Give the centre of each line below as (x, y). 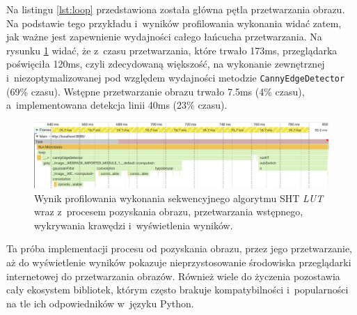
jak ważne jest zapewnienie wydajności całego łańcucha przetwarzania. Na (164, 37)
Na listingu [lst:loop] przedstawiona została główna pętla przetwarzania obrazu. (176, 9)
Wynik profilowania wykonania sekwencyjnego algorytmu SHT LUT (179, 198)
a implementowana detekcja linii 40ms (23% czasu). (117, 105)
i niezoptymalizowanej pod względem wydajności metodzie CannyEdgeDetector (176, 77)
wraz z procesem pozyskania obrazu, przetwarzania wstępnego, (169, 212)
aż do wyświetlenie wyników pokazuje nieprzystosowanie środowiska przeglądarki (179, 262)
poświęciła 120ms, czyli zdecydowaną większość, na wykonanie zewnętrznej (166, 64)
